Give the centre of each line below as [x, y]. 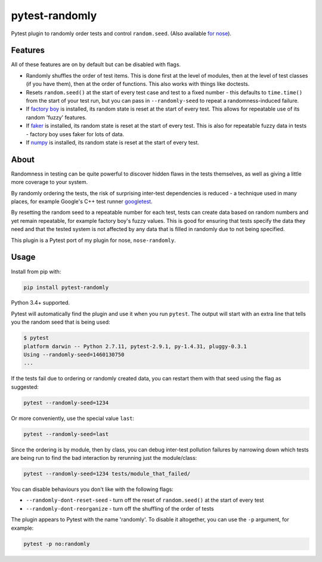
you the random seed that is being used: [61, 322]
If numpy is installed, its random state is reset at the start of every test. [113, 142]
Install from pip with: [36, 271]
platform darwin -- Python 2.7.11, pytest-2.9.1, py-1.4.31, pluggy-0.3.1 [135, 346]
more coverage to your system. [49, 182]
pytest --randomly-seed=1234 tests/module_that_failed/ [107, 474]
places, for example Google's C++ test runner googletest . [82, 202]
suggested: [25, 387]
